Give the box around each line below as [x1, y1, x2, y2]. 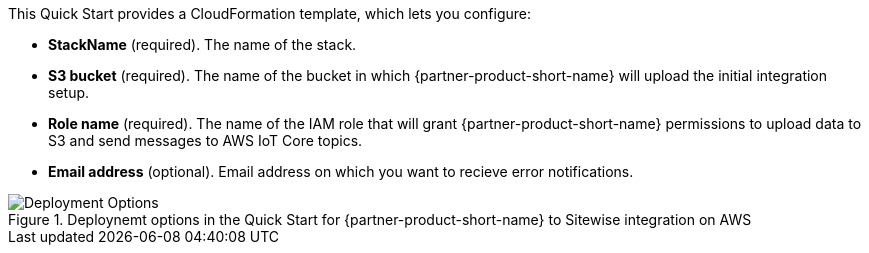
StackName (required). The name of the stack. [48, 36, 357, 53]
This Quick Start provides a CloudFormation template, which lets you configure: [8, 5, 532, 22]
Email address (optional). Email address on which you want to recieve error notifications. [48, 163, 634, 180]
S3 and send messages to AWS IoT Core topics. [48, 132, 363, 149]
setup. [48, 84, 90, 101]
